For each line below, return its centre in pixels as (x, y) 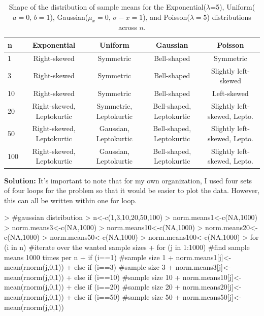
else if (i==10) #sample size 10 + (127, 277)
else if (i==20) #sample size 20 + (127, 287)
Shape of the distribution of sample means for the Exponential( (108, 7)
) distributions (229, 17)
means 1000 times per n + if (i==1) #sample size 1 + (89, 257)
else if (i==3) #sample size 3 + (124, 267)
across (128, 27)
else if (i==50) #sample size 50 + (127, 297)
